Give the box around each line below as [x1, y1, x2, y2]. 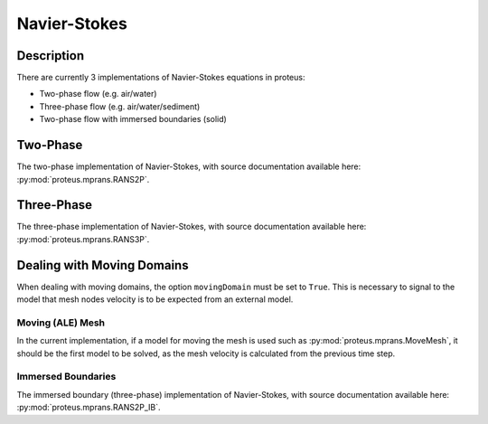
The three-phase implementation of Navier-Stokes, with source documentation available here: [16, 221, 367, 232]
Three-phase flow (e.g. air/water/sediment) [39, 100, 201, 112]
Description [16, 48, 85, 63]
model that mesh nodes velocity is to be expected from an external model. [16, 294, 294, 305]
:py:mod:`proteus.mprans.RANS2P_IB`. [16, 402, 161, 413]
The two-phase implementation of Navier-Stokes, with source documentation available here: [16, 161, 361, 172]
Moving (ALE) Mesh [16, 316, 106, 329]
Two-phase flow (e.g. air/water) [39, 89, 157, 99]
